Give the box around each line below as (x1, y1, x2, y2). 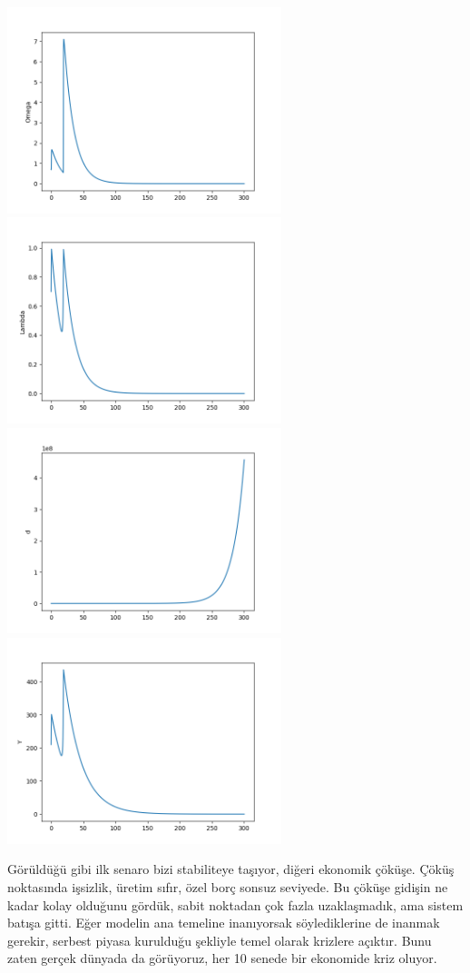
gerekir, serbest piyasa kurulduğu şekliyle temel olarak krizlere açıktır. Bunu (7, 930, 432, 949)
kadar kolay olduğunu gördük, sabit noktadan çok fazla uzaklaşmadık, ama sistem (7, 895, 464, 914)
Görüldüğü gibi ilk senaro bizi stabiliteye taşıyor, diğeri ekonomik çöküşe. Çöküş (7, 859, 455, 879)
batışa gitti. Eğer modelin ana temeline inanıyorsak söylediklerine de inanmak (7, 913, 440, 932)
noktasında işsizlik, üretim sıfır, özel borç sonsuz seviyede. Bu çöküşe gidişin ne (7, 878, 448, 897)
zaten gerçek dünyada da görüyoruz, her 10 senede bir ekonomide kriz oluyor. (7, 948, 437, 968)
